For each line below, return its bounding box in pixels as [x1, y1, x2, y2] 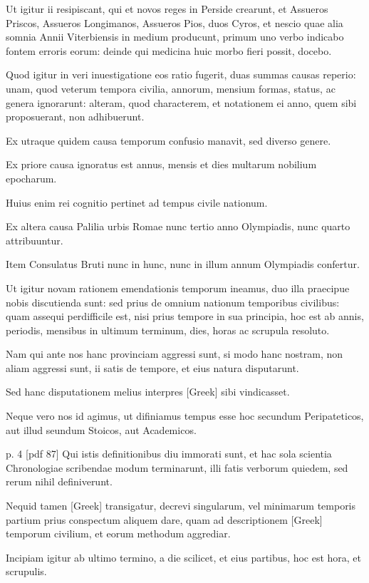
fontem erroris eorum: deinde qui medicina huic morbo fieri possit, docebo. [6, 43, 332, 58]
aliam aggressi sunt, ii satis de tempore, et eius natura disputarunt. [6, 360, 299, 375]
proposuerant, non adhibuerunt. [6, 109, 145, 124]
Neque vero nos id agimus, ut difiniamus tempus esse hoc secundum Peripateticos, [6, 408, 364, 423]
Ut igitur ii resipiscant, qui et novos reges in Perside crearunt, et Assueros [6, 1, 328, 16]
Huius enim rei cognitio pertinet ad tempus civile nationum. [6, 195, 268, 210]
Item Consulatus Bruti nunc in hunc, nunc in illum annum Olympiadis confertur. [6, 257, 360, 272]
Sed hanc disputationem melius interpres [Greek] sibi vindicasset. [6, 384, 290, 399]
